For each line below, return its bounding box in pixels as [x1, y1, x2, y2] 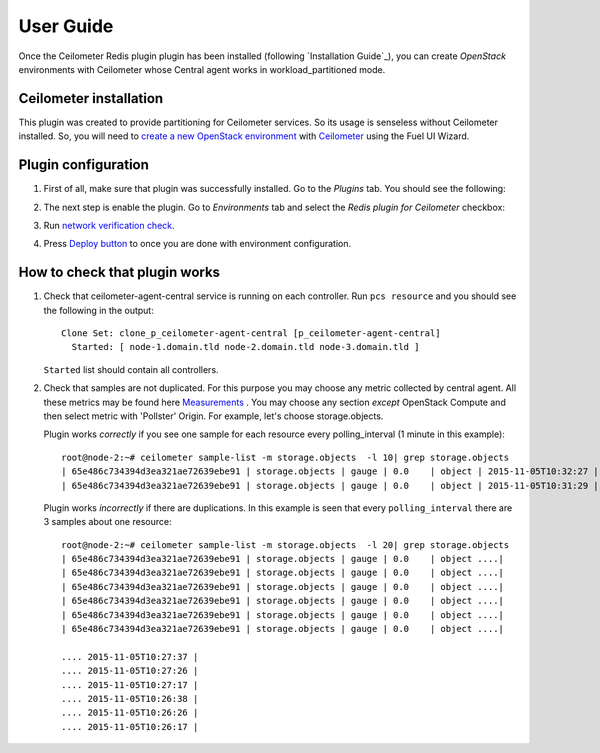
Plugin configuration [18, 156, 150, 174]
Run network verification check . [43, 219, 175, 231]
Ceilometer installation [18, 90, 164, 107]
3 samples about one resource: [43, 516, 172, 528]
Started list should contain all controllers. [43, 363, 219, 375]
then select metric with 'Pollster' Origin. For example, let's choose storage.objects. [43, 410, 384, 422]
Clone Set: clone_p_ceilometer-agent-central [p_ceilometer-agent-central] [61, 328, 441, 339]
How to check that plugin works [18, 264, 220, 281]
